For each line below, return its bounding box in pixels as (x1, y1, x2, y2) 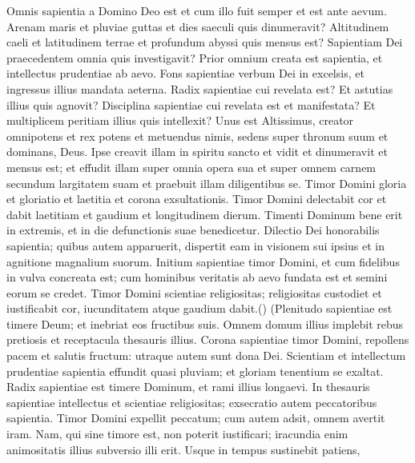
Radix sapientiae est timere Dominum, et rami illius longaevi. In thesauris (6, 378, 370, 395)
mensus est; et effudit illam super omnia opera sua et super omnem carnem (6, 158, 377, 175)
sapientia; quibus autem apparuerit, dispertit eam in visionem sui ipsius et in (6, 237, 385, 253)
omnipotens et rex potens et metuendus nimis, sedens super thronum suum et (6, 127, 389, 144)
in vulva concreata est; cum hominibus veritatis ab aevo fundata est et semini (6, 269, 388, 285)
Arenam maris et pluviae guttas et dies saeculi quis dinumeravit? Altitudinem (6, 18, 389, 34)
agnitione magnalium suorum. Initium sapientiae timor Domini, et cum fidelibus (6, 253, 400, 269)
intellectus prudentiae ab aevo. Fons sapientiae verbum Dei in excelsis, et (6, 65, 365, 82)
